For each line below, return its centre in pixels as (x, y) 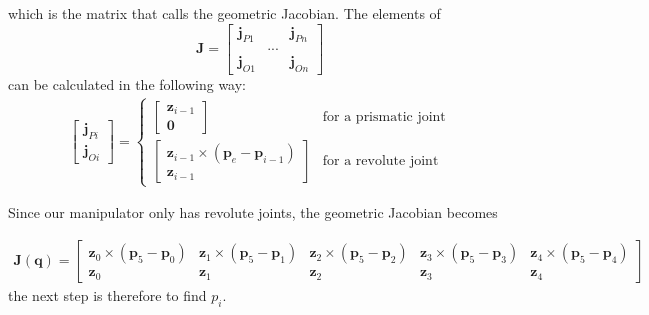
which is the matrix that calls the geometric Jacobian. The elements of (224, 13)
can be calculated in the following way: (127, 84)
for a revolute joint (380, 161)
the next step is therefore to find (107, 295)
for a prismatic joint (384, 117)
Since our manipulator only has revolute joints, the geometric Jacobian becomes (253, 212)
